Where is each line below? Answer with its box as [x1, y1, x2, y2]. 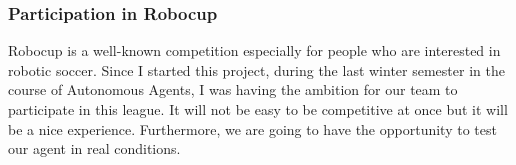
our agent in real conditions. [8, 138, 181, 159]
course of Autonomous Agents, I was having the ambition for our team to [8, 79, 458, 100]
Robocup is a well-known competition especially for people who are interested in [8, 40, 501, 61]
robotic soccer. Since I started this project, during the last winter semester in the [8, 59, 505, 80]
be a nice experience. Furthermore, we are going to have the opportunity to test [8, 118, 497, 139]
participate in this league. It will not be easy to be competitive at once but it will [8, 99, 508, 119]
